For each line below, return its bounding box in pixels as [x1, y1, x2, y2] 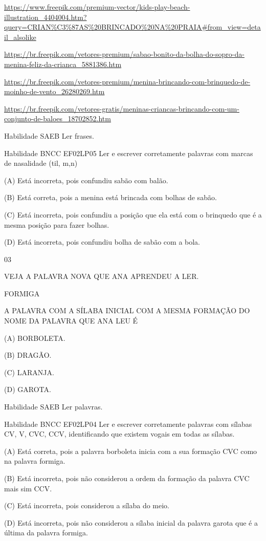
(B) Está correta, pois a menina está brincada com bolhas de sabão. [4, 192, 217, 203]
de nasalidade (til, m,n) [4, 158, 78, 168]
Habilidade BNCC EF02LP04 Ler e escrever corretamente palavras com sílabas [4, 418, 252, 429]
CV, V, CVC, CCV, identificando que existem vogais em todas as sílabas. [4, 428, 235, 439]
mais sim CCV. [4, 483, 52, 493]
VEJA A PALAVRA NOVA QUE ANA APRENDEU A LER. [4, 271, 199, 282]
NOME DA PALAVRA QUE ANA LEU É [4, 315, 138, 326]
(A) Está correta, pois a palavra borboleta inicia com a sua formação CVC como [4, 445, 257, 456]
